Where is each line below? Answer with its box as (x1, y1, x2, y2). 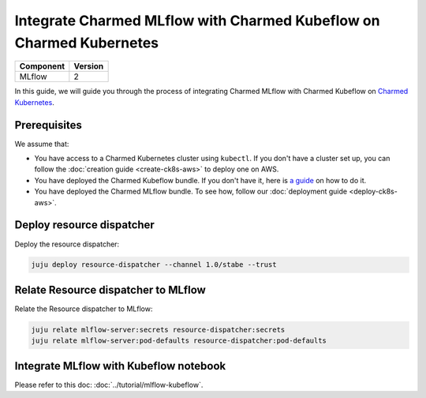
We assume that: (14, 139, 69, 148)
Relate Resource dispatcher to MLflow (14, 283, 207, 296)
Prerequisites (14, 118, 82, 132)
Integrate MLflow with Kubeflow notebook (14, 359, 226, 373)
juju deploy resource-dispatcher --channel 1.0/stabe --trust (31, 261, 277, 269)
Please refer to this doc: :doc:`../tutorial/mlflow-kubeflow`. (14, 380, 204, 389)
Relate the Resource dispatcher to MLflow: (14, 304, 153, 314)
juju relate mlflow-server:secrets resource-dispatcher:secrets (31, 325, 286, 334)
